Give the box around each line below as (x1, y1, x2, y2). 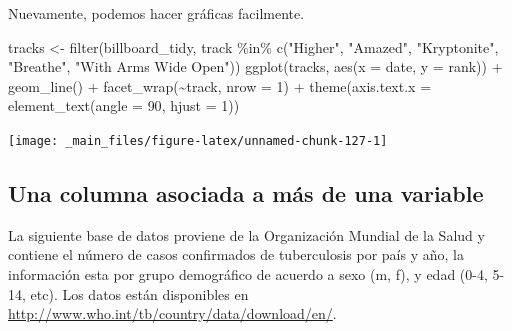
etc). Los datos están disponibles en (30, 283, 249, 304)
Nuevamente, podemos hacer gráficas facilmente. (8, 3, 305, 23)
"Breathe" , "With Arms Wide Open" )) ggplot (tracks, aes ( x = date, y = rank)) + (8, 56, 503, 77)
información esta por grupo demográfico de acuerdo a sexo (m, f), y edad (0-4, (8, 264, 488, 285)
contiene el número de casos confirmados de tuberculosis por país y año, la (8, 244, 464, 265)
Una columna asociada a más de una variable (8, 178, 484, 209)
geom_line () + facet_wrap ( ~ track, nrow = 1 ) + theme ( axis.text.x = (8, 75, 432, 96)
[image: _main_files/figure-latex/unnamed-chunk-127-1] (8, 133, 388, 148)
